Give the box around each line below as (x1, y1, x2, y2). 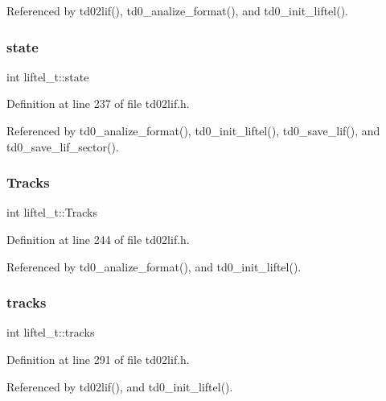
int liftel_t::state (6, 68, 89, 85)
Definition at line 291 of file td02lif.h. (6, 351, 190, 367)
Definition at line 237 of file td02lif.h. (6, 95, 190, 112)
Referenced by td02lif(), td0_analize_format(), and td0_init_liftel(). (6, 2, 349, 19)
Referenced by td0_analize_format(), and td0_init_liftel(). (6, 258, 302, 275)
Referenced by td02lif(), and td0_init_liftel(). (6, 378, 233, 395)
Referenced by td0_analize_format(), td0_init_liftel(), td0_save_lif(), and (6, 122, 380, 138)
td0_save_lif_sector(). (6, 138, 119, 155)
